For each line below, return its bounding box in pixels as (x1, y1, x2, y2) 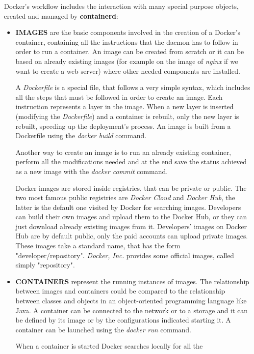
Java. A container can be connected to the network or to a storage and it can (15, 305, 248, 315)
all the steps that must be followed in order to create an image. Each (15, 91, 223, 102)
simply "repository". (15, 260, 75, 270)
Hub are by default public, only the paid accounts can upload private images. (15, 231, 248, 241)
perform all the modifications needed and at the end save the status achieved (15, 156, 247, 167)
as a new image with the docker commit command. (15, 166, 168, 176)
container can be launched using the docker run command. (15, 324, 191, 334)
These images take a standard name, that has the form (15, 240, 180, 251)
